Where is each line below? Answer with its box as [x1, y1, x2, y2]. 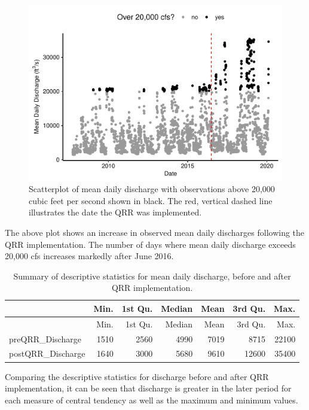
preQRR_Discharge [9, 332, 81, 345]
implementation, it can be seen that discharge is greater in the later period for [5, 382, 292, 394]
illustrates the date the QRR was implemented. [29, 206, 202, 218]
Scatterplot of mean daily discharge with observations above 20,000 [29, 183, 275, 195]
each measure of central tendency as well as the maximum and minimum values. [5, 393, 298, 406]
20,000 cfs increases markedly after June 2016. [5, 250, 174, 262]
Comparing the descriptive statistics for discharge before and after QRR [5, 370, 269, 382]
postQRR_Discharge [9, 347, 85, 360]
